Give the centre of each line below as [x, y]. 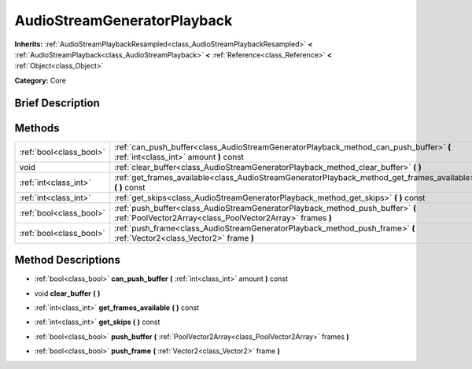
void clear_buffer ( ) [67, 293]
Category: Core [41, 80]
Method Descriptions [68, 260]
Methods [37, 128]
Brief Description [57, 103]
